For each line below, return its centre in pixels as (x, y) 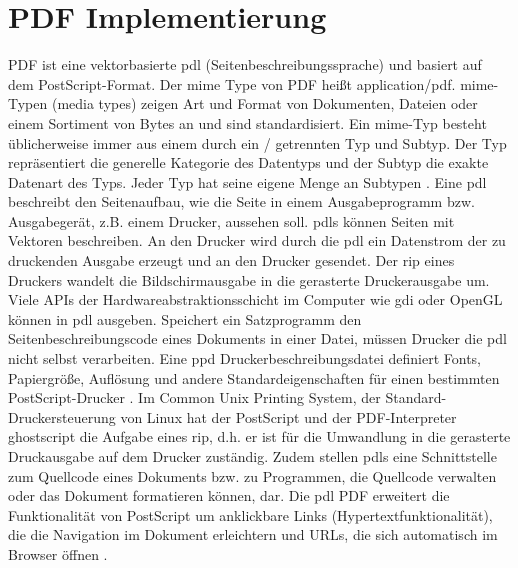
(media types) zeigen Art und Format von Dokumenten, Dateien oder (264, 103)
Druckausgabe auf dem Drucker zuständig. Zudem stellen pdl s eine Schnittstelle (252, 456)
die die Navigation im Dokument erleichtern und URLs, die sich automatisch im (253, 534)
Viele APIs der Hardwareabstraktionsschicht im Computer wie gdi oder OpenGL (255, 299)
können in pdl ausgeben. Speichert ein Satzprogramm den (185, 318)
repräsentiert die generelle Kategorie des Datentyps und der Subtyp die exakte (248, 162)
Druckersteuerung (62, 416)
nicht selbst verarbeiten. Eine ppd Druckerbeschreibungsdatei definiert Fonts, (244, 358)
